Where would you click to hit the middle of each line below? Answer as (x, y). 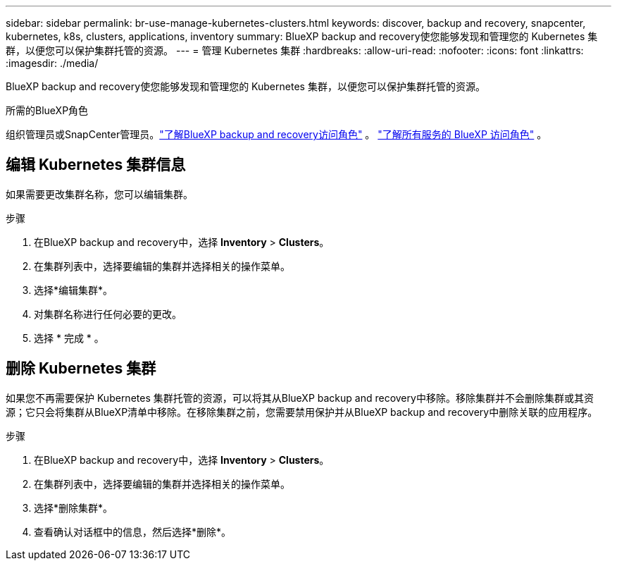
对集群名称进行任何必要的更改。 (108, 314)
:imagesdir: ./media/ (52, 63)
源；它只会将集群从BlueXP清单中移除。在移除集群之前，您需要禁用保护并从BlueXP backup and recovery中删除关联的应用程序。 (302, 412)
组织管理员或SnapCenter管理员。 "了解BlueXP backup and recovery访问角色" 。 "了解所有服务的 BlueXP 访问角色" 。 (276, 134)
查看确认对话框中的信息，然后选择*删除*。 (133, 531)
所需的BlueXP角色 (47, 110)
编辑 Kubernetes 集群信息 (96, 165)
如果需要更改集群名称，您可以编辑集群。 (99, 194)
